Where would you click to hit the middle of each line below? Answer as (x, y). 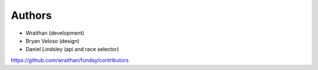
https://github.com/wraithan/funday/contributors (70, 60)
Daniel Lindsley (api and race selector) (72, 49)
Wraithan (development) (55, 33)
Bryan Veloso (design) (52, 41)
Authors (32, 15)
